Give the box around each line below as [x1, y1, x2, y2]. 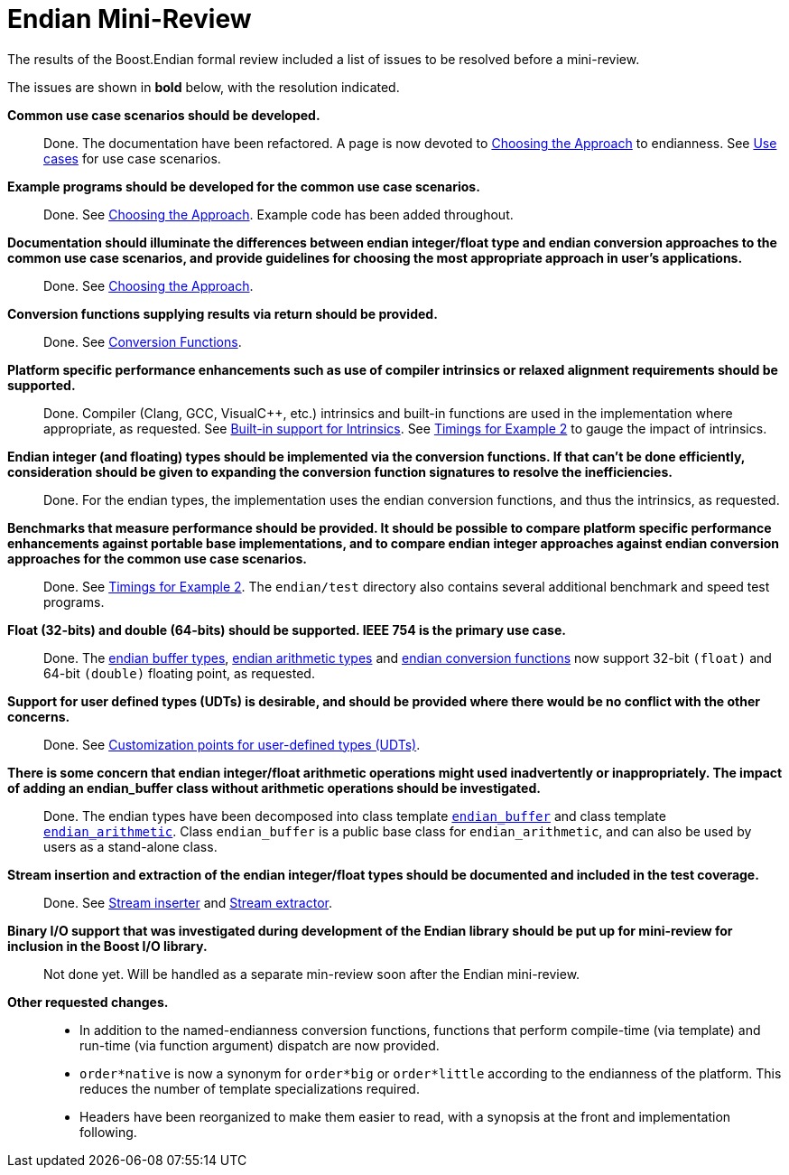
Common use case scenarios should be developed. [7, 107, 320, 123]
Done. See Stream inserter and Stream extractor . [43, 894, 333, 910]
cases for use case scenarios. [43, 150, 221, 166]
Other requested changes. [7, 993, 169, 1010]
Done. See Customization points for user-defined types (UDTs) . [43, 736, 421, 752]
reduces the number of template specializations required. [79, 1080, 420, 1096]
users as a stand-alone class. [43, 838, 218, 854]
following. [79, 1124, 137, 1140]
